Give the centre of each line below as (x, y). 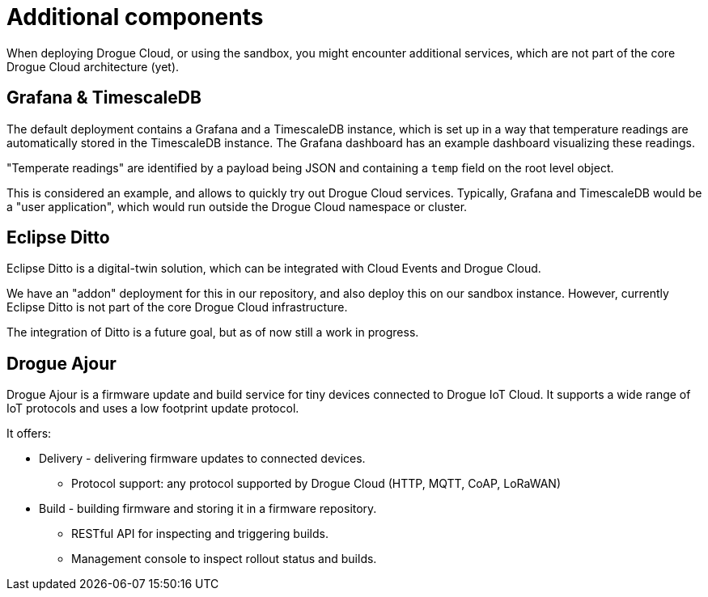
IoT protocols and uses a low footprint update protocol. (153, 409)
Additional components (135, 17)
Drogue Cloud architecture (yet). (93, 66)
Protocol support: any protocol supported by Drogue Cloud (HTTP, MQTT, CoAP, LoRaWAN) (316, 484)
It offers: (29, 434)
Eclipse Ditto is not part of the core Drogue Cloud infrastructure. (177, 307)
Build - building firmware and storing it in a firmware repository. (208, 509)
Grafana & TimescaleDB (104, 98)
